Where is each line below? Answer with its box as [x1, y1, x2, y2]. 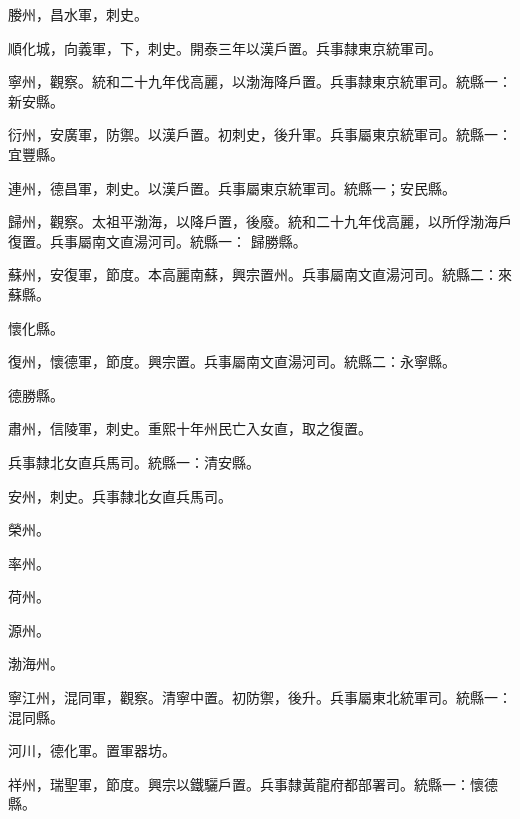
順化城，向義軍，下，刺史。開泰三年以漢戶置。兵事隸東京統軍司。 [8, 37, 442, 58]
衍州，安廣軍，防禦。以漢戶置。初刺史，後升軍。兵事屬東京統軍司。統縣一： [8, 124, 512, 145]
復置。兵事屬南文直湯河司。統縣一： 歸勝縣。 [8, 230, 307, 251]
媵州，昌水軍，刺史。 [8, 4, 148, 24]
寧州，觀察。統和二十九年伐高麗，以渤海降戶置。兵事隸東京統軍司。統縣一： [8, 71, 512, 92]
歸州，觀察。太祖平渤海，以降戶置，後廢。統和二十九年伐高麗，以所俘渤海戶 [8, 211, 512, 232]
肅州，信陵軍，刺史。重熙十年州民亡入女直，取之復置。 [8, 418, 372, 439]
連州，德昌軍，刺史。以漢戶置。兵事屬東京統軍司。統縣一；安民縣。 [8, 177, 456, 198]
